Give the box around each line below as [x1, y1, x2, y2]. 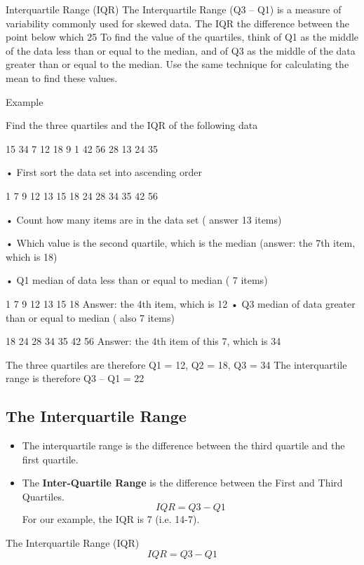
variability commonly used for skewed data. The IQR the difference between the [6, 15, 350, 30]
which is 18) [6, 249, 58, 264]
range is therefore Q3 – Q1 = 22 [6, 371, 144, 386]
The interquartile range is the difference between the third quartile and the [22, 438, 345, 453]
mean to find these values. [6, 70, 118, 85]
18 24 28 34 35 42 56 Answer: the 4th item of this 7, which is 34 [6, 334, 281, 348]
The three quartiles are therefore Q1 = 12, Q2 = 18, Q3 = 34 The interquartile [6, 357, 347, 372]
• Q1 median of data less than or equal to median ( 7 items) [6, 273, 268, 287]
